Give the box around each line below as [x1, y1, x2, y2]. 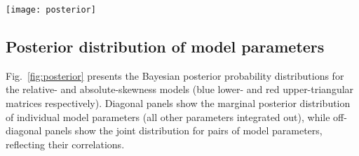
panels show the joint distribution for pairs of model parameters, [45, 123, 323, 138]
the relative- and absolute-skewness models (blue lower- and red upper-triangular [6, 82, 354, 97]
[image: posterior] [6, 5, 96, 15]
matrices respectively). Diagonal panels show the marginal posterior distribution [6, 96, 351, 111]
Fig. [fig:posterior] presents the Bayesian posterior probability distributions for [6, 68, 344, 83]
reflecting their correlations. [6, 136, 125, 151]
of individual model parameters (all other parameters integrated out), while [6, 109, 330, 124]
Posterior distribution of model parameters [6, 36, 325, 57]
